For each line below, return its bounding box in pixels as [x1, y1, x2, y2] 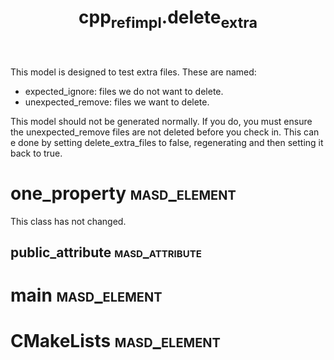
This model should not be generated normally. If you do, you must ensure [10, 115, 313, 127]
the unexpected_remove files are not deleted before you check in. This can [10, 126, 320, 138]
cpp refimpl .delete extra [78, 6, 258, 32]
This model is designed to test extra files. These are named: [10, 66, 257, 78]
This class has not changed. [10, 215, 127, 227]
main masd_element [10, 284, 163, 307]
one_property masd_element [10, 182, 237, 205]
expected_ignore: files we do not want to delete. [24, 85, 224, 97]
